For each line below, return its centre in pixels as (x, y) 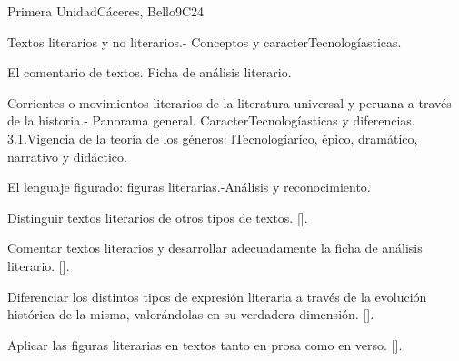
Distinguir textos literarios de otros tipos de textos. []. (158, 217)
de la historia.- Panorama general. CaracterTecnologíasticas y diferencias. (211, 120)
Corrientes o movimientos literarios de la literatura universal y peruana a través (229, 102)
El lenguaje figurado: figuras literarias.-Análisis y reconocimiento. (189, 187)
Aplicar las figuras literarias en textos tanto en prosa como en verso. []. (205, 344)
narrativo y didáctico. (67, 156)
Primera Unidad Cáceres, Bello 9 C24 (106, 11)
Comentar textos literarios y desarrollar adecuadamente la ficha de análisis (215, 248)
